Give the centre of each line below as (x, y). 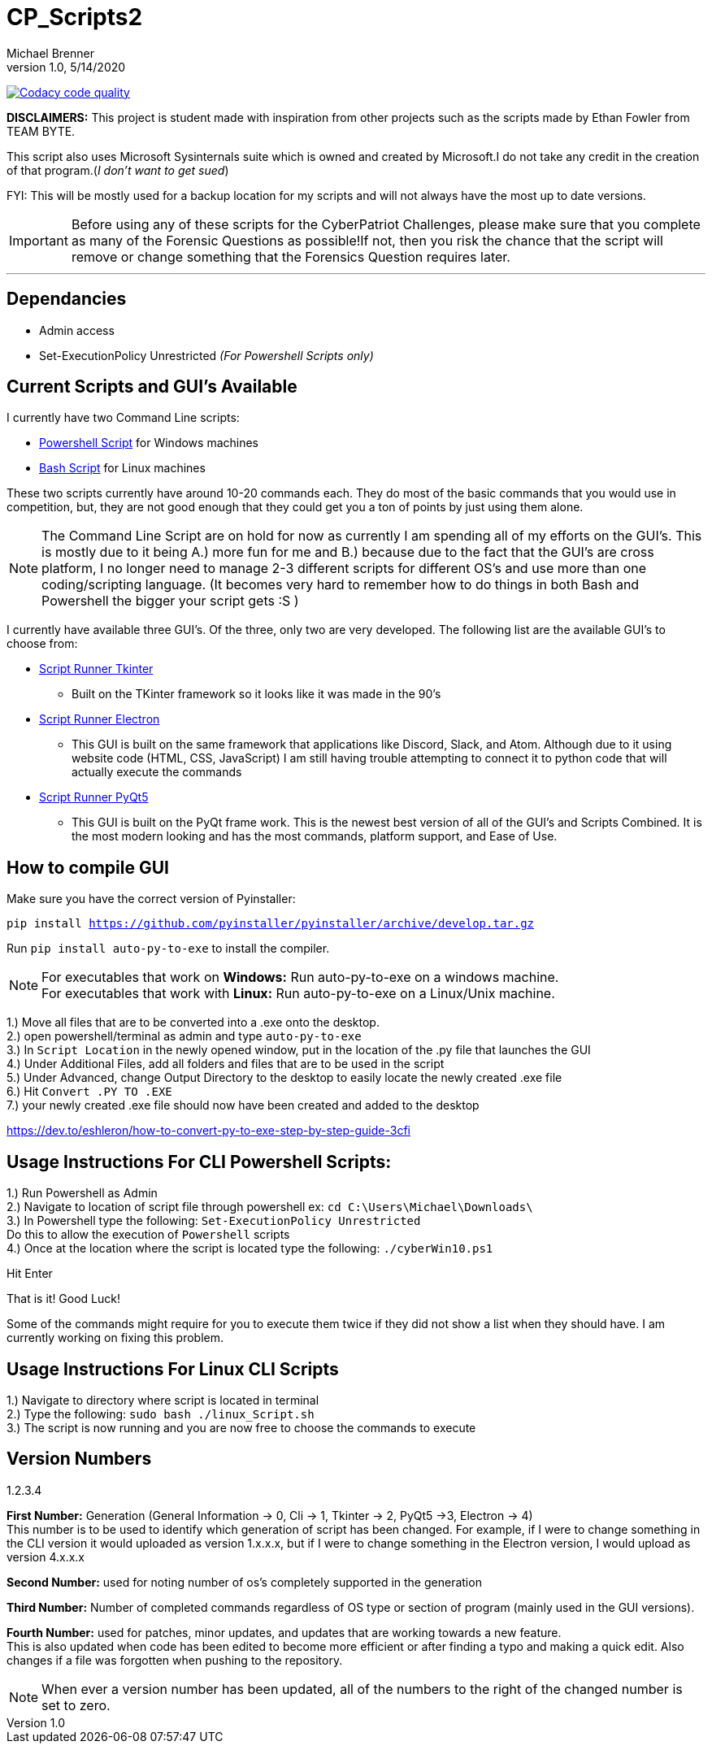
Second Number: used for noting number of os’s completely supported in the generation (244, 1582)
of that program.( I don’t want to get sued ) (118, 170)
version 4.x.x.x (46, 1557)
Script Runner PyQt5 (94, 797)
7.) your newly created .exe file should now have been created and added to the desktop (243, 1105)
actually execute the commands (157, 772)
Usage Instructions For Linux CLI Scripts (173, 1369)
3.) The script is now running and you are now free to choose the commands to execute (241, 1427)
